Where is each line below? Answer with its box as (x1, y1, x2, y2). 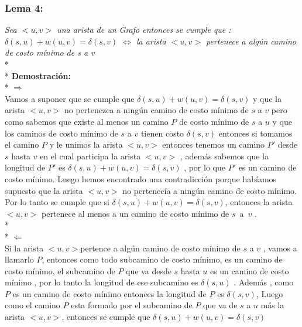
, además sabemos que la (180, 149, 269, 162)
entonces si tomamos (218, 127, 293, 139)
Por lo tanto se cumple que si (5, 196, 109, 208)
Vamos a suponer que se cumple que (5, 92, 135, 104)
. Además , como (234, 276, 294, 288)
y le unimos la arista (49, 138, 123, 151)
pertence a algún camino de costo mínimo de (80, 241, 241, 254)
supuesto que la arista (5, 184, 83, 196)
